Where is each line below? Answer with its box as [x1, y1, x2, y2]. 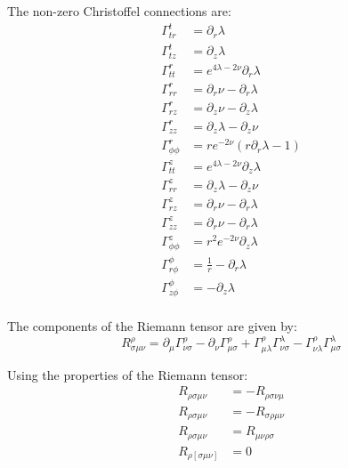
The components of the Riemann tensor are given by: [7, 317, 297, 335]
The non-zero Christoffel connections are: [7, 2, 231, 20]
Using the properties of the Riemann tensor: [7, 365, 248, 383]
